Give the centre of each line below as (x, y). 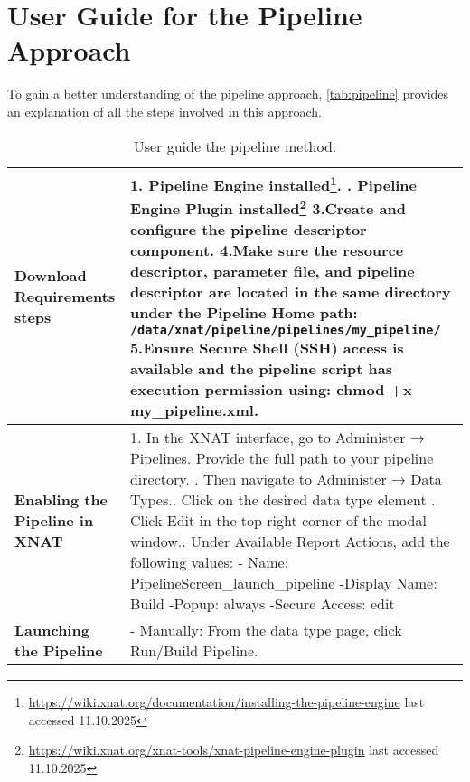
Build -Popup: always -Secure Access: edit (262, 604)
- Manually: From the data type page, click (266, 630)
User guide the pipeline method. (235, 146)
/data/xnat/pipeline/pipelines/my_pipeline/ (285, 330)
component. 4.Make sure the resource (267, 250)
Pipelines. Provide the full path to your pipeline (282, 458)
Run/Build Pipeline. (194, 651)
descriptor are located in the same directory (290, 292)
